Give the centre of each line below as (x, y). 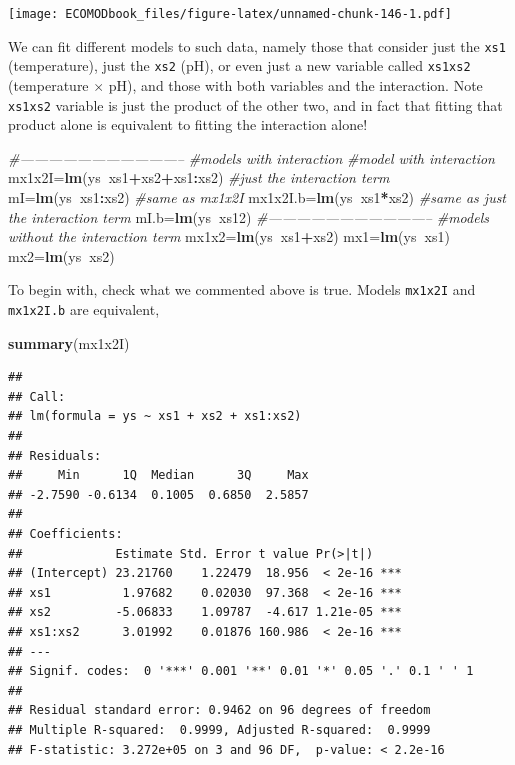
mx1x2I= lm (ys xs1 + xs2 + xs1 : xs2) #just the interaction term (199, 177)
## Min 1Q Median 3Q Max (158, 475)
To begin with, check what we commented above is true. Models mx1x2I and (242, 289)
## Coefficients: (65, 534)
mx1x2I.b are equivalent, (84, 309)
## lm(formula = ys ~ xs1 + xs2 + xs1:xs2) (155, 416)
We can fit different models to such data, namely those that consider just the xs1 (257, 45)
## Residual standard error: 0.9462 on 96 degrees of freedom (219, 710)
